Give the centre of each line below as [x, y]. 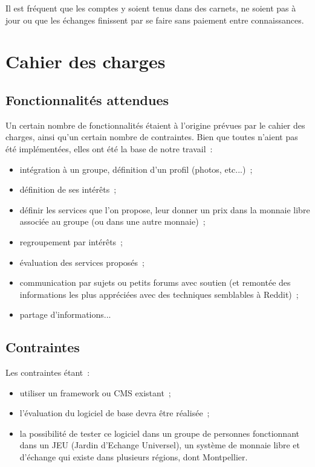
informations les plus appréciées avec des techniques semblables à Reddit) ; [159, 294]
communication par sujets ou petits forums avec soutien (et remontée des [155, 282]
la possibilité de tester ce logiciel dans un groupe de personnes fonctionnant [159, 433]
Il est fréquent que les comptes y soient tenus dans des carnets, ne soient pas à [151, 8]
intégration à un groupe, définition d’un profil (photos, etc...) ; [136, 169]
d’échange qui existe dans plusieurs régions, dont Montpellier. [134, 457]
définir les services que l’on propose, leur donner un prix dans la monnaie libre [165, 209]
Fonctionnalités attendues [87, 99]
